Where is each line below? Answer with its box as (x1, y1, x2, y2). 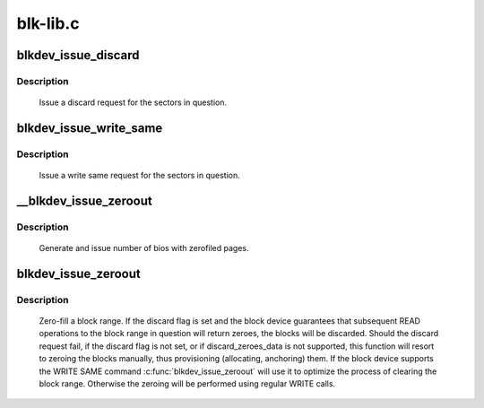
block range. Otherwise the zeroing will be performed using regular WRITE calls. (39, 378, 336, 389)
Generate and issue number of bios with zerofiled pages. (39, 243, 250, 254)
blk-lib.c (16, 13, 80, 33)
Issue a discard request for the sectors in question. (39, 97, 228, 108)
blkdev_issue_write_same (16, 120, 163, 135)
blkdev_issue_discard (16, 48, 140, 63)
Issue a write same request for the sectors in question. (39, 170, 241, 181)
